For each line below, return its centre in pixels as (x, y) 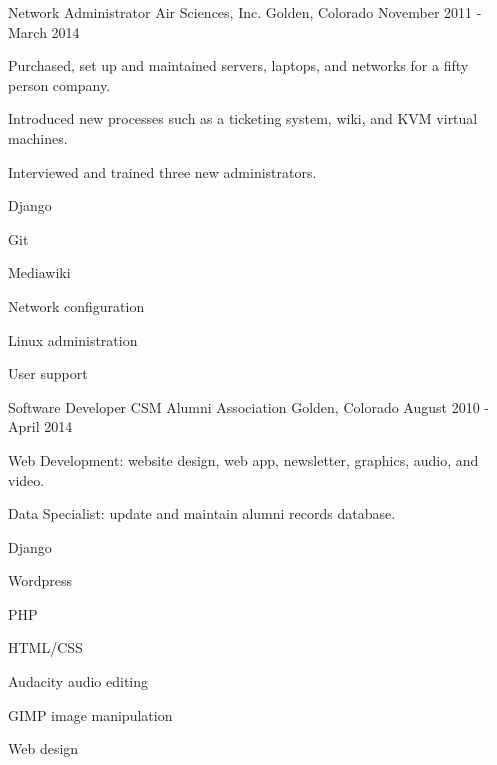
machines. (38, 137)
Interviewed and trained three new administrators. (162, 171)
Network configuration (76, 305)
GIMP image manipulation (90, 714)
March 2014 (44, 31)
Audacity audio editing (78, 681)
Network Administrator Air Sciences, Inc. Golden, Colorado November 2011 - (245, 12)
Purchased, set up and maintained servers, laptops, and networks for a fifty (238, 65)
